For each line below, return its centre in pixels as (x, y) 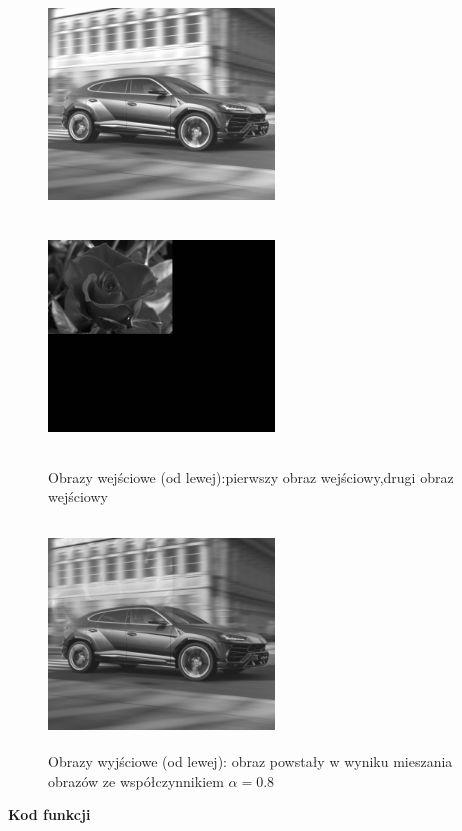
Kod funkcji (49, 814)
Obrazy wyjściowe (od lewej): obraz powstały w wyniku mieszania (250, 761)
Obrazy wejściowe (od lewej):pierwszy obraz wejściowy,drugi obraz (251, 476)
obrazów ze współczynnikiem (136, 780)
